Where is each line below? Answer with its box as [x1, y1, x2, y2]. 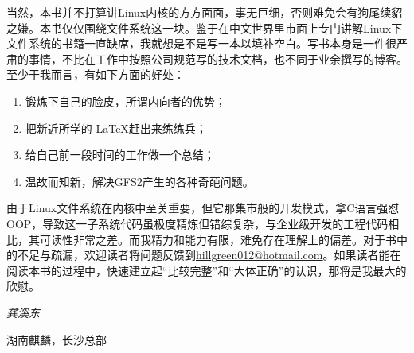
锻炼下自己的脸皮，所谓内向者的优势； [25, 92, 226, 109]
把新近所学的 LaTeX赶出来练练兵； [25, 119, 207, 136]
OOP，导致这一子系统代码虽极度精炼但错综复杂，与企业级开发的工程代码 [6, 215, 389, 231]
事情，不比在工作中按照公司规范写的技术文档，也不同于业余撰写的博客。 [28, 50, 408, 67]
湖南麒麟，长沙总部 [6, 331, 107, 347]
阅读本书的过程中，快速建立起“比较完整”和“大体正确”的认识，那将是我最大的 [6, 262, 407, 278]
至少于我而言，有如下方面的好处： [6, 66, 185, 83]
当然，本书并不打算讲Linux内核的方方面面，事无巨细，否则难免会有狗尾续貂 [6, 4, 403, 20]
